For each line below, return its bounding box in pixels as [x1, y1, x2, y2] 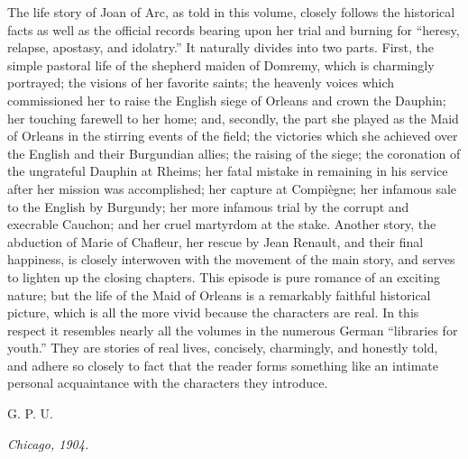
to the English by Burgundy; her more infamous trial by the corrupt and [7, 197, 409, 216]
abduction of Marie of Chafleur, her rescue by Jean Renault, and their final [7, 232, 424, 251]
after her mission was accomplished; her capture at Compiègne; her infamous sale [7, 179, 457, 197]
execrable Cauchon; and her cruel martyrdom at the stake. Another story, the [7, 215, 436, 234]
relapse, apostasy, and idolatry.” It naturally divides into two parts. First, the [7, 38, 435, 57]
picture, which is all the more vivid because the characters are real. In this [7, 303, 419, 322]
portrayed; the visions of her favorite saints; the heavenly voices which [7, 73, 395, 92]
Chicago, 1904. [7, 434, 89, 453]
